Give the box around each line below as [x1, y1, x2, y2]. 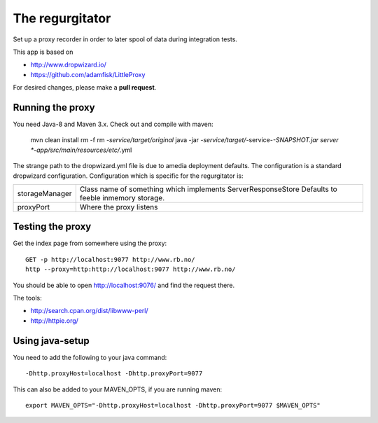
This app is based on [13, 48, 73, 56]
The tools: [13, 294, 42, 303]
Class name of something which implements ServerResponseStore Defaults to [79, 184, 337, 194]
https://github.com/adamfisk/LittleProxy [30, 70, 146, 78]
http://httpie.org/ [30, 316, 78, 325]
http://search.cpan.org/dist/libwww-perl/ [30, 307, 148, 315]
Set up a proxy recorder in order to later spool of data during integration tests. [13, 35, 238, 43]
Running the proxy [13, 102, 95, 113]
